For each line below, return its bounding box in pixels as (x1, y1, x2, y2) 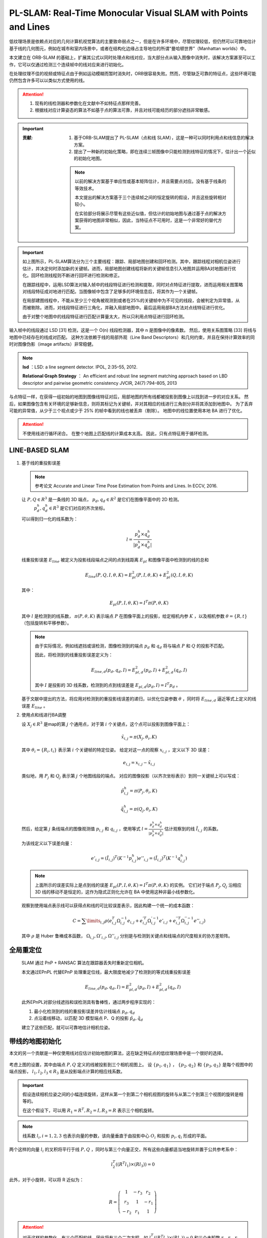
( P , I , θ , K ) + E (136, 572, 167, 578)
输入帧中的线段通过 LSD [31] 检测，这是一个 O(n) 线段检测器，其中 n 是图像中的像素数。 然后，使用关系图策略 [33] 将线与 (9, 327, 257, 333)
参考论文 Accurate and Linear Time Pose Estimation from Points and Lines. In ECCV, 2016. (35, 483, 218, 489)
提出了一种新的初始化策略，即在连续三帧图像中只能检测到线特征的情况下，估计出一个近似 (74, 149, 256, 155)
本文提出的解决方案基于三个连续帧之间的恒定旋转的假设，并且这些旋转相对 (75, 194, 226, 200)
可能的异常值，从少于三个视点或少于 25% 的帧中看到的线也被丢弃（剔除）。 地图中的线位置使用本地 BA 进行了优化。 (9, 408, 245, 413)
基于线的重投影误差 (21, 460, 61, 466)
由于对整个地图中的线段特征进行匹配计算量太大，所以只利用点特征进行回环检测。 (22, 313, 187, 319)
